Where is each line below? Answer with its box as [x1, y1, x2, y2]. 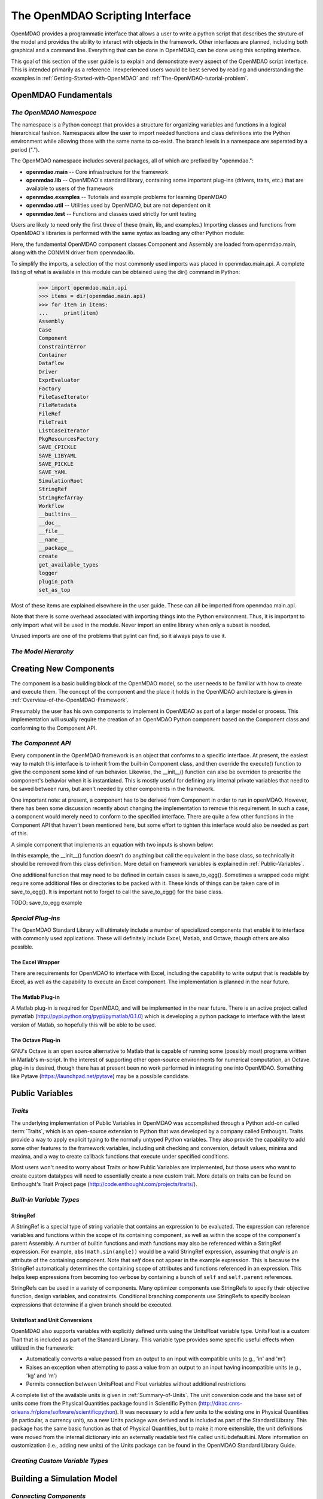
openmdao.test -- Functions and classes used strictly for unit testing [26, 210, 197, 217]
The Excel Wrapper [11, 958, 60, 965]
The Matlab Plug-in [11, 993, 60, 1001]
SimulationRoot [38, 477, 83, 484]
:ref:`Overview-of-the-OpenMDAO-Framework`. [11, 696, 129, 704]
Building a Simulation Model [11, 1473, 118, 1483]
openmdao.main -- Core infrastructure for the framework [26, 168, 169, 175]
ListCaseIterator [38, 427, 90, 434]
